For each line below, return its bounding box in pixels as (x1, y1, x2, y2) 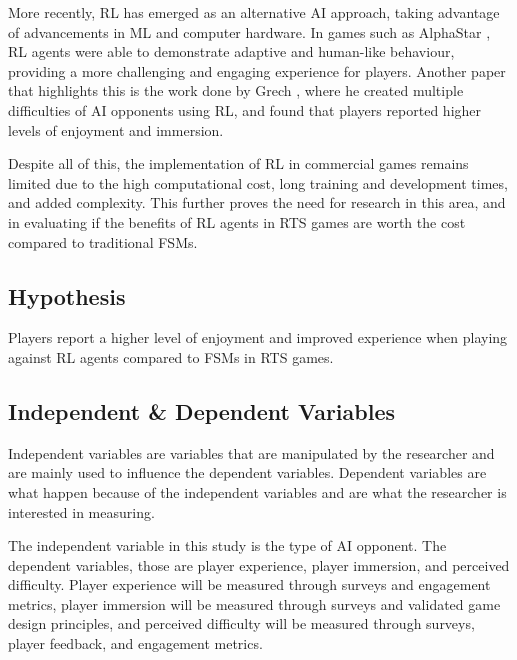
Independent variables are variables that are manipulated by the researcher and (8, 442, 495, 463)
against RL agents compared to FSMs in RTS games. (8, 346, 334, 367)
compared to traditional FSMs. (8, 231, 198, 252)
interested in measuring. (8, 501, 155, 522)
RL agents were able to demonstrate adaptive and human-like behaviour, (8, 41, 455, 62)
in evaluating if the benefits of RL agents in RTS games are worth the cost (8, 211, 466, 232)
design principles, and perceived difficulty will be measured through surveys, (8, 613, 475, 634)
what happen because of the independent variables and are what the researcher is (8, 481, 507, 502)
